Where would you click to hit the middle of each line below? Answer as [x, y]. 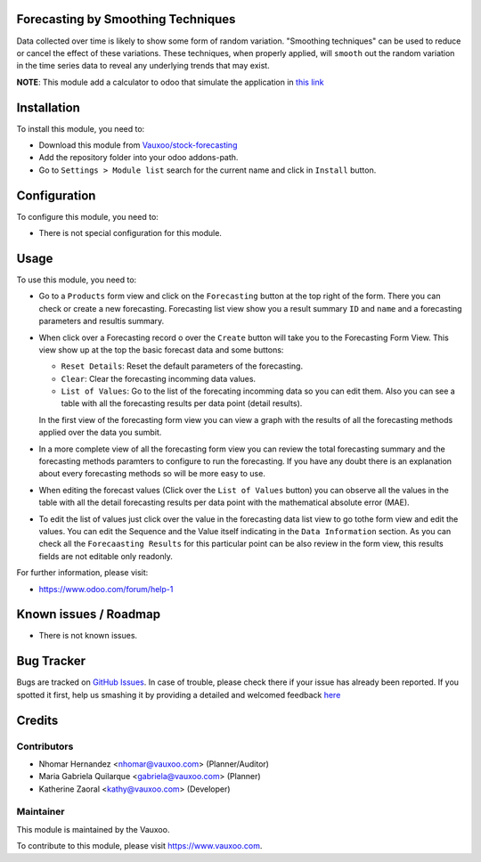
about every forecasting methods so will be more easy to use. [152, 474]
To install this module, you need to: [81, 128]
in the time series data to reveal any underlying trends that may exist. [143, 66]
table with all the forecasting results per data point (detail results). [182, 403]
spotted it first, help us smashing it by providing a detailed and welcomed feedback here [179, 695]
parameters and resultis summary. [102, 321]
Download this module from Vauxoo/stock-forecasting [138, 145]
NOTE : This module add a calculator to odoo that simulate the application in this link [170, 82]
